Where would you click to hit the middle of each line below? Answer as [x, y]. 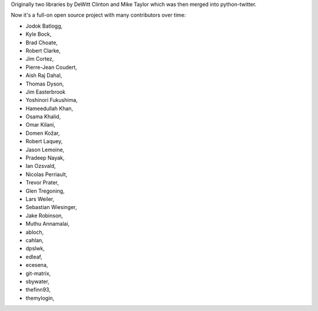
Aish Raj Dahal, [44, 75]
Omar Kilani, [41, 125]
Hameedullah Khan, [49, 108]
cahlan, [34, 240]
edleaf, [34, 257]
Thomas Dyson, [45, 84]
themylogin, [40, 298]
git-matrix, [38, 273]
